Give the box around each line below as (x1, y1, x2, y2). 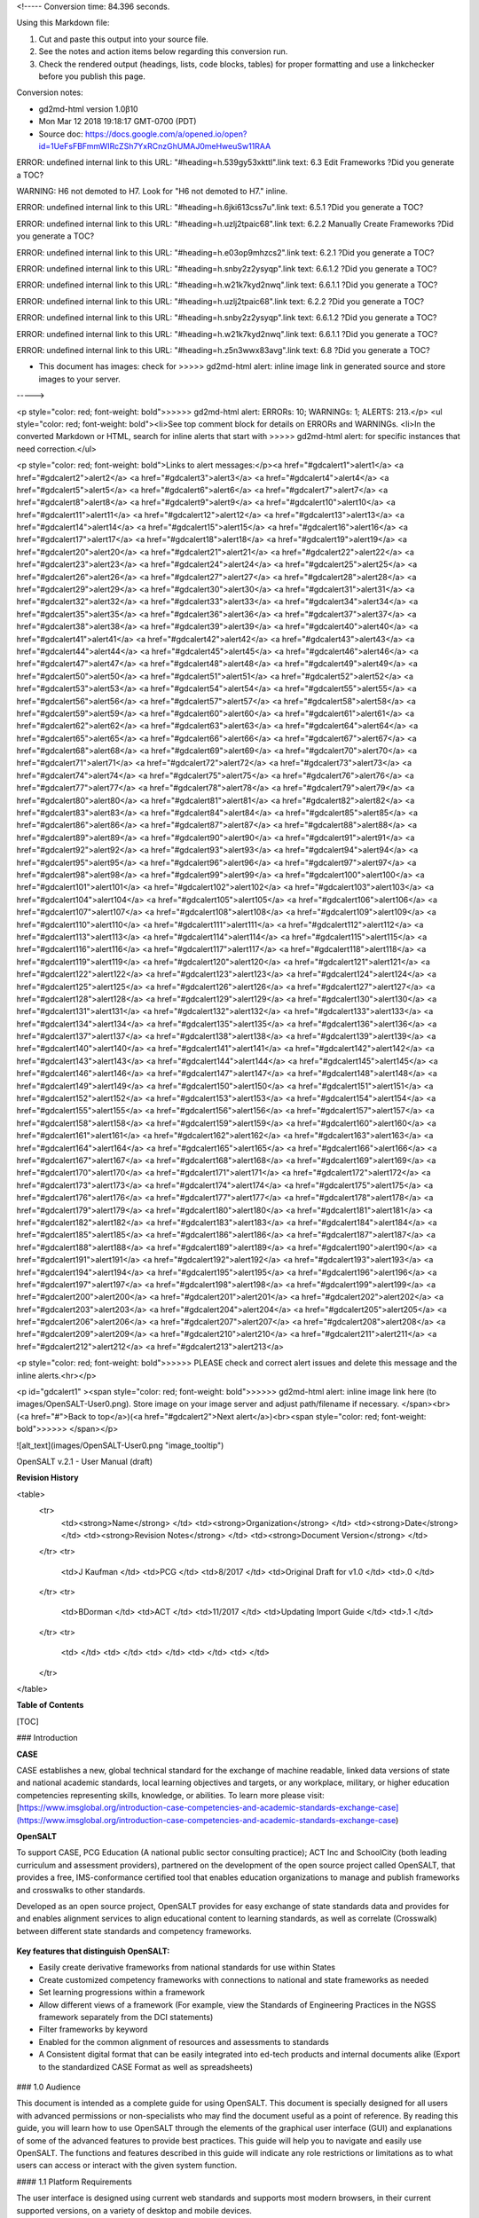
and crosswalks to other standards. (16, 1884, 145, 1895)
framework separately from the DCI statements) (38, 2012, 214, 2023)
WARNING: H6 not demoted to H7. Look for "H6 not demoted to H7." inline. (16, 186, 288, 197)
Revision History (16, 1473, 79, 1483)
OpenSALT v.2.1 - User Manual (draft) (16, 1456, 153, 1467)
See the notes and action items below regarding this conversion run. (38, 46, 288, 57)
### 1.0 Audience (16, 2081, 82, 2092)
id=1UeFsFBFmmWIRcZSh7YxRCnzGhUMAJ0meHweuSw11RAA (38, 140, 271, 151)
